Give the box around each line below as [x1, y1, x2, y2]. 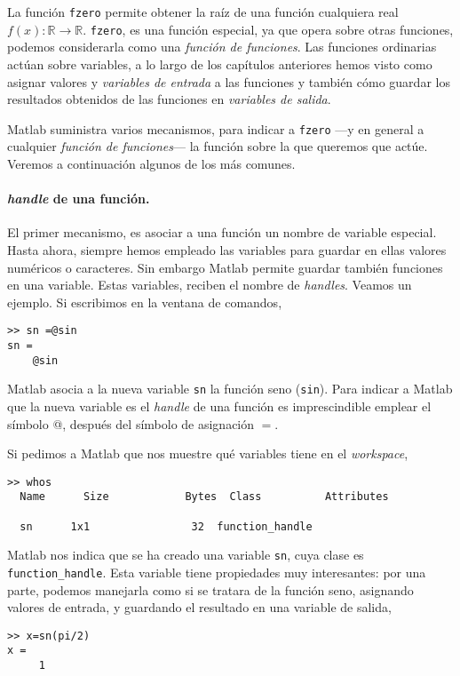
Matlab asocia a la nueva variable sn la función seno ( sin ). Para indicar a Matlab [7, 379, 453, 398]
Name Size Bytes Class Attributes [20, 490, 389, 504]
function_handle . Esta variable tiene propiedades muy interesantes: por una [7, 562, 426, 581]
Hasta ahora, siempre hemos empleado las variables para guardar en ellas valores [7, 240, 447, 258]
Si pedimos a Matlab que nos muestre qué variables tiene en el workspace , [7, 444, 408, 463]
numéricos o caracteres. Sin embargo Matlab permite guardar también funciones [7, 258, 443, 276]
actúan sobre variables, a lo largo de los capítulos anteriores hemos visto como [7, 54, 432, 73]
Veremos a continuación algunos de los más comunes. [7, 154, 296, 172]
